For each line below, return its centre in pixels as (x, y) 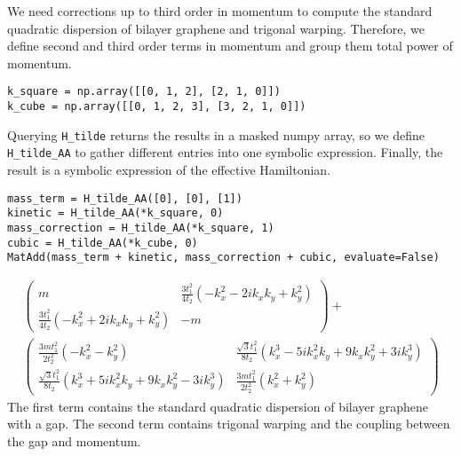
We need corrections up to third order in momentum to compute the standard (220, 11)
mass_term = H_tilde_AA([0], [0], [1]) (125, 198)
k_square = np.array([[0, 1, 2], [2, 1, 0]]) (144, 92)
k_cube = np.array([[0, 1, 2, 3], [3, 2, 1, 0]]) (157, 107)
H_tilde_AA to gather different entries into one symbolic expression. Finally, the (225, 152)
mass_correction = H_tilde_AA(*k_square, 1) (141, 228)
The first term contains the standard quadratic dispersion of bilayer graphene (218, 406)
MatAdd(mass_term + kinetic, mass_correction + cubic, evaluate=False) (223, 258)
